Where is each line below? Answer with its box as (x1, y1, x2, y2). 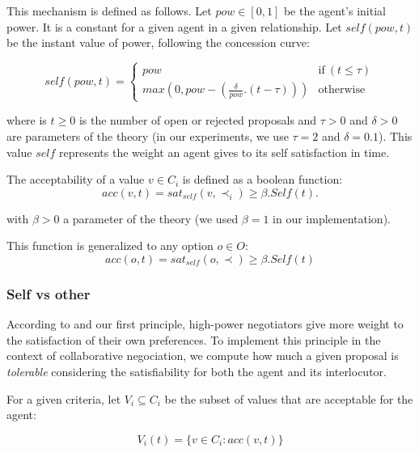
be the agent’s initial (283, 2, 386, 19)
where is (6, 112, 47, 129)
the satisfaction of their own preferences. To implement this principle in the (6, 331, 381, 348)
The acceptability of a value (6, 171, 145, 188)
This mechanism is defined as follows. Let (6, 2, 212, 19)
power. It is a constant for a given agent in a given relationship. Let (6, 18, 342, 35)
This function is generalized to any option (6, 237, 214, 254)
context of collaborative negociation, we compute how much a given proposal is (6, 347, 399, 364)
